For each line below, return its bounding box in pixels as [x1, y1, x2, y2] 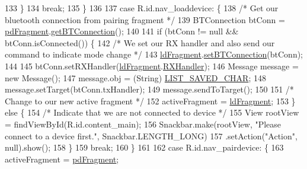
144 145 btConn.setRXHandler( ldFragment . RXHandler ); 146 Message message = [5, 59, 299, 72]
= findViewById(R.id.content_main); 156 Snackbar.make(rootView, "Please [5, 117, 282, 130]
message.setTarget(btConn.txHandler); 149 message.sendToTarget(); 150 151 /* [5, 83, 294, 95]
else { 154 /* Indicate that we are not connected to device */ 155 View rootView [5, 106, 299, 119]
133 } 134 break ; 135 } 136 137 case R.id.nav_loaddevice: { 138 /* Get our [5, 2, 279, 14]
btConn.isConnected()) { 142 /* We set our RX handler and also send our [5, 36, 275, 49]
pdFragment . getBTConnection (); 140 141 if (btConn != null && [5, 25, 239, 37]
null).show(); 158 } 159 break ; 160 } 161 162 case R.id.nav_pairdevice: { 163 [5, 141, 284, 154]
